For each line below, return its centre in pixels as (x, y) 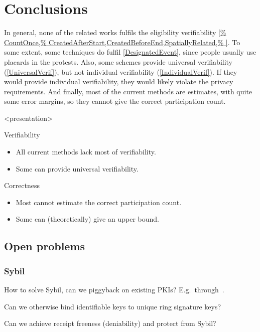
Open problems (45, 246)
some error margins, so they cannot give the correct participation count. (115, 101)
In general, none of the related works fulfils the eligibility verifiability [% (115, 32)
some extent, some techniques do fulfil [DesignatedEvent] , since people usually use (130, 52)
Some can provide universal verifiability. (77, 168)
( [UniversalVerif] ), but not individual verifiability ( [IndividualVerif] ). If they (121, 71)
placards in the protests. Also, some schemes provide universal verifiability (118, 61)
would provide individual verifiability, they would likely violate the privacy (119, 81)
